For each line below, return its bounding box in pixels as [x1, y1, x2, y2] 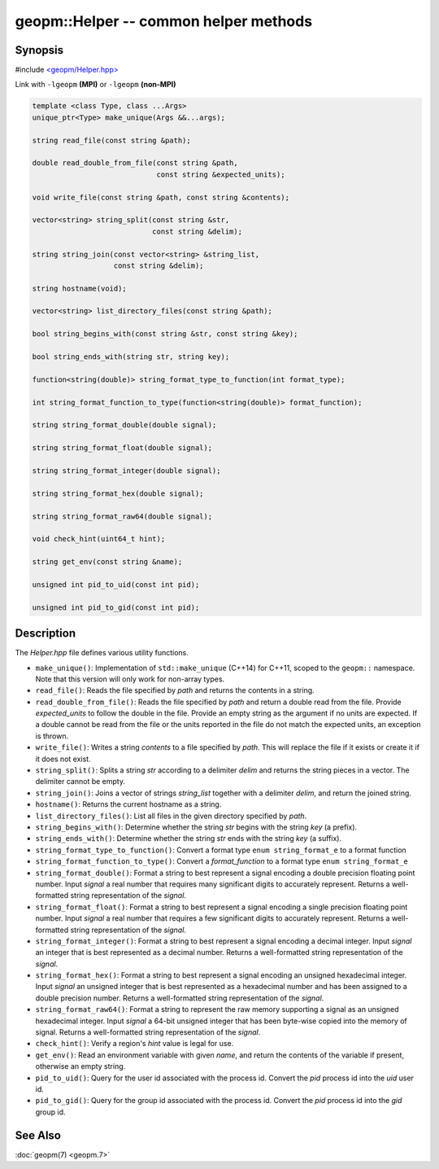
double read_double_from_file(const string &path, [32, 159, 239, 168]
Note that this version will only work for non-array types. [35, 674, 225, 684]
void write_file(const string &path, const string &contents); [32, 192, 290, 202]
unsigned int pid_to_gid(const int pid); [32, 602, 200, 612]
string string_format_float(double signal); [32, 444, 213, 453]
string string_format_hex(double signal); [32, 488, 204, 498]
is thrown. [35, 731, 69, 741]
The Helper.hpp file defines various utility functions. [15, 648, 189, 658]
